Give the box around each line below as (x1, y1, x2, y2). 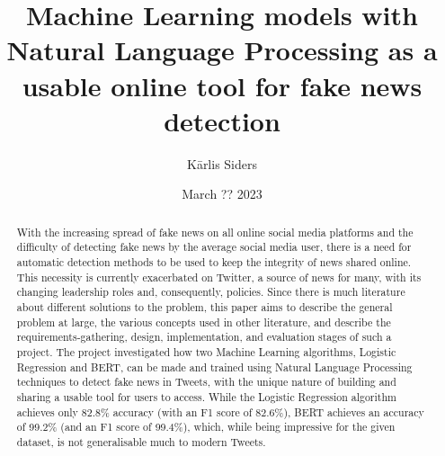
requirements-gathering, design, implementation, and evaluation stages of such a (16, 329, 392, 344)
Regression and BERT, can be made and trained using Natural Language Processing (16, 359, 413, 374)
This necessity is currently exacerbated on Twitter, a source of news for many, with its (16, 269, 422, 284)
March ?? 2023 (182, 184, 263, 203)
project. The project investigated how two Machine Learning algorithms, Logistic (16, 344, 396, 359)
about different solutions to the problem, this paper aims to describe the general (16, 299, 393, 314)
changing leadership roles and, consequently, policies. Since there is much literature (16, 284, 405, 300)
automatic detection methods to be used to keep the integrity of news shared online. (16, 254, 412, 269)
